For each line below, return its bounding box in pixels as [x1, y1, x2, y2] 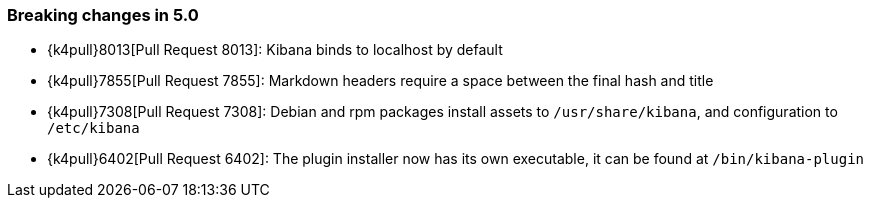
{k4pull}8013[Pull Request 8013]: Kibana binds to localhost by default [47, 41, 503, 59]
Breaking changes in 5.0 [7, 5, 199, 25]
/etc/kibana [47, 120, 140, 137]
